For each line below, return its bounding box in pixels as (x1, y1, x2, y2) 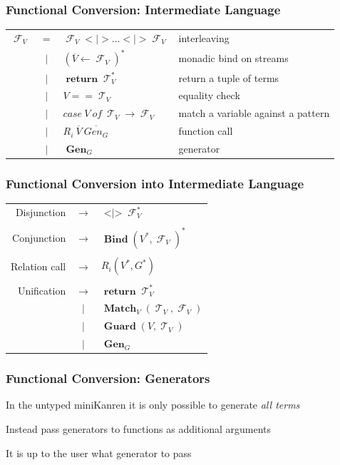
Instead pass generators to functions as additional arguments (6, 421, 272, 436)
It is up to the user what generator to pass (6, 445, 192, 460)
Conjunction (12, 230, 66, 245)
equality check (178, 88, 240, 103)
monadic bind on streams (178, 50, 289, 65)
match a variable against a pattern (178, 106, 330, 121)
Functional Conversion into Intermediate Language (6, 174, 304, 192)
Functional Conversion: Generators (6, 369, 210, 387)
